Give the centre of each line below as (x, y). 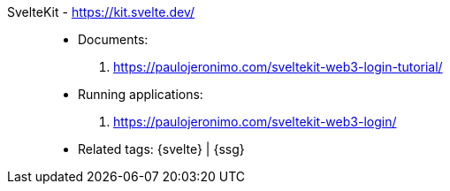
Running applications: (141, 94)
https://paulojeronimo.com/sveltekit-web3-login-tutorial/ (278, 67)
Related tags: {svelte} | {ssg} (161, 149)
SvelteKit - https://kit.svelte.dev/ (101, 12)
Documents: (113, 39)
